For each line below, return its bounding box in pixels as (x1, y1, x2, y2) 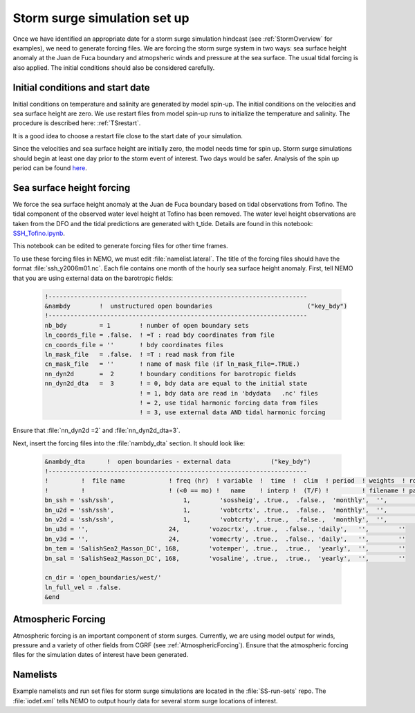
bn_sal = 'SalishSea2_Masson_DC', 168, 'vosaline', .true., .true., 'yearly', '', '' (44, 554, 406, 562)
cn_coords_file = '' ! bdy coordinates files (44, 341, 224, 349)
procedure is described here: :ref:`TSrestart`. (12, 119, 141, 127)
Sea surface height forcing (12, 182, 131, 194)
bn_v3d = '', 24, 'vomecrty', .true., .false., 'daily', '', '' (44, 535, 406, 543)
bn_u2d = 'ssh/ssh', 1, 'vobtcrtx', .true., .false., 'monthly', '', (44, 506, 387, 514)
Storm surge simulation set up (12, 10, 190, 26)
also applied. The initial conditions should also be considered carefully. (12, 63, 215, 72)
